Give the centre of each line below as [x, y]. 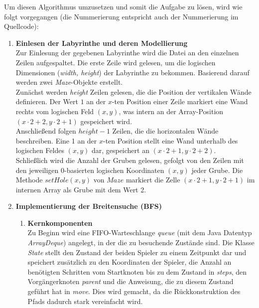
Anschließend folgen [46, 131]
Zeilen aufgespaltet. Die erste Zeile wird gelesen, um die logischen [116, 62]
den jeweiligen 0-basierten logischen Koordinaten [90, 170]
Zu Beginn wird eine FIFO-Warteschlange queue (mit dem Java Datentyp [140, 232]
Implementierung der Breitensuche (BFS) [89, 206]
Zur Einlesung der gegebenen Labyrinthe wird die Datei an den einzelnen [127, 53]
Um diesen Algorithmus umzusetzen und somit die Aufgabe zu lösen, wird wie [123, 6]
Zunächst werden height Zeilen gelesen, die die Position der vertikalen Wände [133, 91]
